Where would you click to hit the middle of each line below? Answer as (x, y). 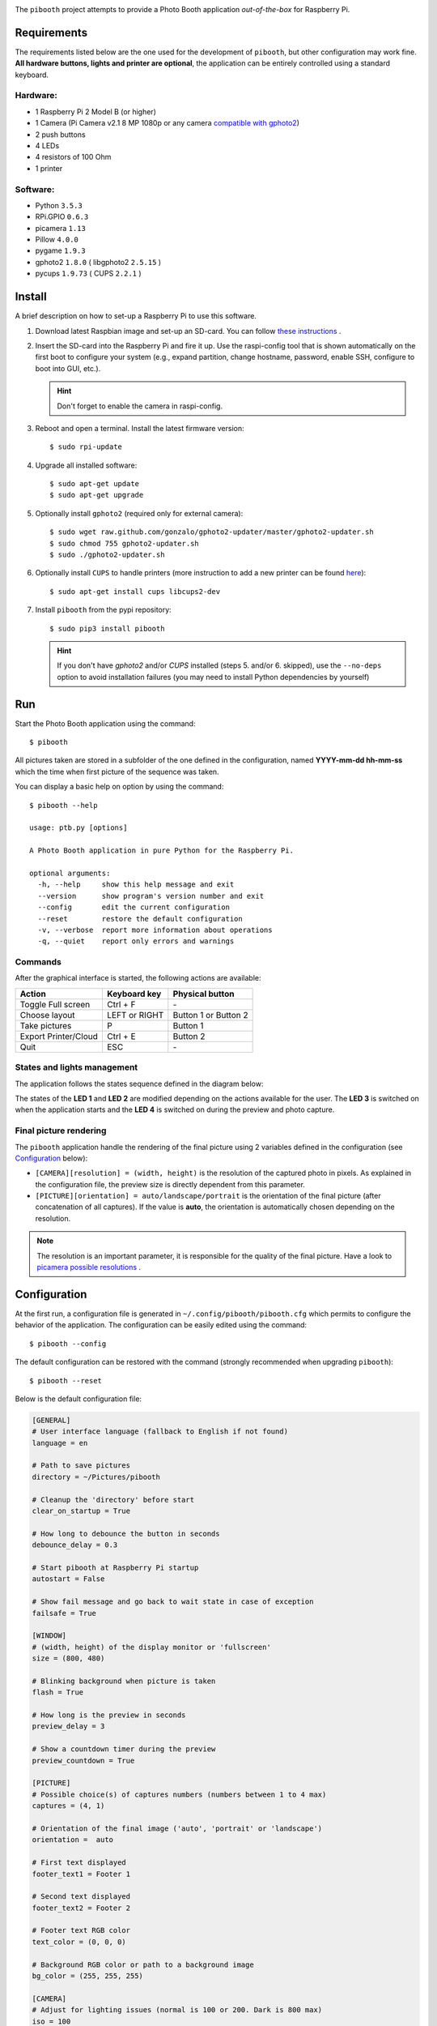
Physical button (204, 994)
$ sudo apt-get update (95, 484)
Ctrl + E (121, 1036)
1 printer (49, 168)
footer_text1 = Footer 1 (81, 1874)
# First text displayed (79, 1863)
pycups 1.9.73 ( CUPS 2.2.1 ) (88, 274)
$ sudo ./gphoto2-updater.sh (107, 555)
